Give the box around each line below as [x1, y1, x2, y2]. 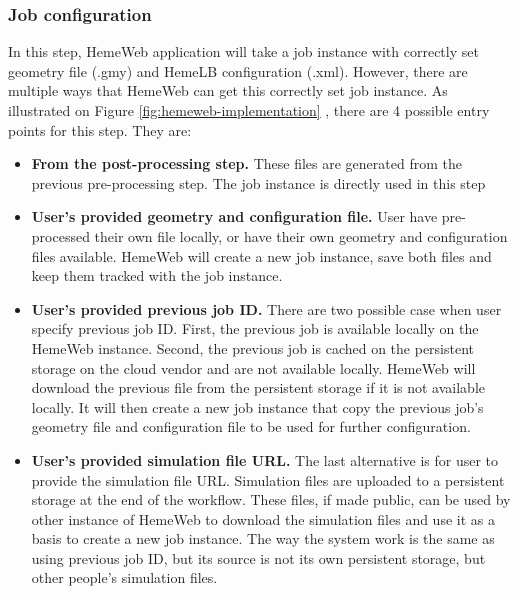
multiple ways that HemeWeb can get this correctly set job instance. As [8, 80, 448, 101]
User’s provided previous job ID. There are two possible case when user [31, 298, 502, 319]
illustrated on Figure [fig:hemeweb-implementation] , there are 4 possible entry [8, 100, 490, 120]
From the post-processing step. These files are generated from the [31, 153, 462, 174]
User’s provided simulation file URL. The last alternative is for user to [31, 449, 499, 470]
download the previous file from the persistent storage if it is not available [31, 377, 486, 398]
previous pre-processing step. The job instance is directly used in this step [31, 172, 486, 193]
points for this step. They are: [8, 119, 192, 140]
